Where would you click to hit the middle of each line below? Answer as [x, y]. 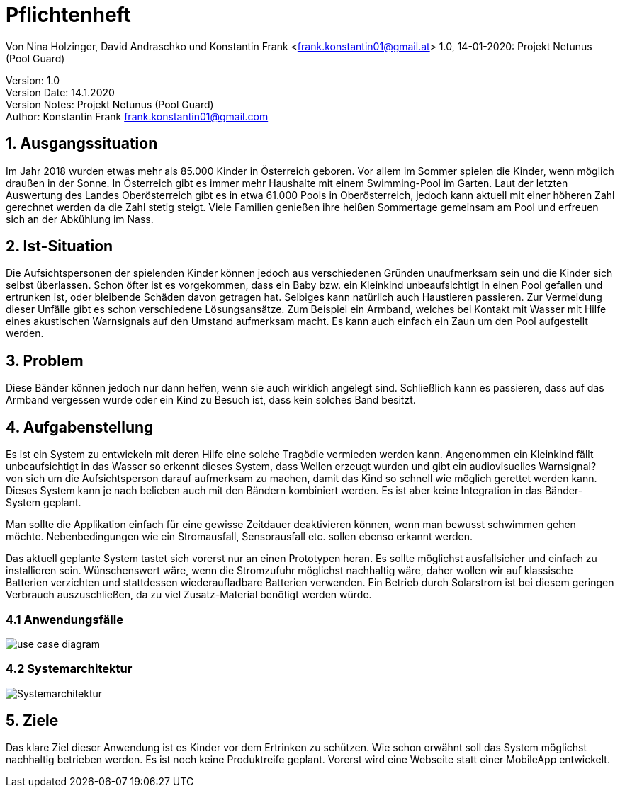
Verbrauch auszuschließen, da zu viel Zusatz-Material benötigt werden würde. [189, 595]
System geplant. [44, 503]
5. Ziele [32, 721]
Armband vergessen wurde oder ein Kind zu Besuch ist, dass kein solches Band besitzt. [211, 400]
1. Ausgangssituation [82, 144]
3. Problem [45, 360]
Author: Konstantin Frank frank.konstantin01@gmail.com [137, 116]
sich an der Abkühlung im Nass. [80, 219]
